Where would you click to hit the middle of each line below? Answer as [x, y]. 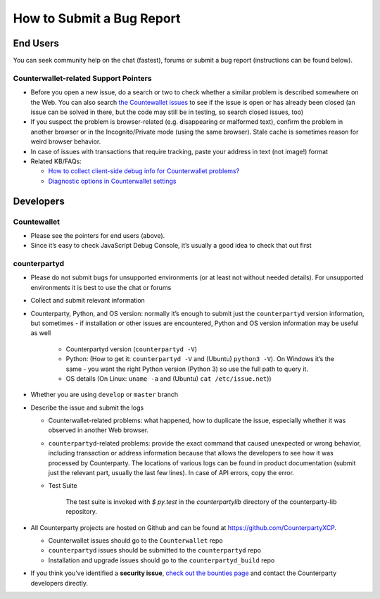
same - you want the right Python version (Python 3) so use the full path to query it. [187, 369]
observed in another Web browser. [99, 430]
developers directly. [59, 583]
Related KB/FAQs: [56, 161]
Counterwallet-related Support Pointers [82, 78]
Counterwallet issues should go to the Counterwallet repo [135, 541]
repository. [82, 512]
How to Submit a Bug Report [97, 18]
